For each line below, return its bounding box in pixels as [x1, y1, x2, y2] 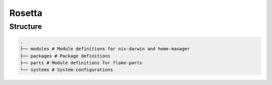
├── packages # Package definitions [20, 53, 111, 58]
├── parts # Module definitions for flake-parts [20, 60, 143, 65]
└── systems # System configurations [20, 67, 113, 72]
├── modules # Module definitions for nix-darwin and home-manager [20, 46, 190, 52]
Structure [9, 22, 42, 31]
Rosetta [9, 7, 43, 18]
